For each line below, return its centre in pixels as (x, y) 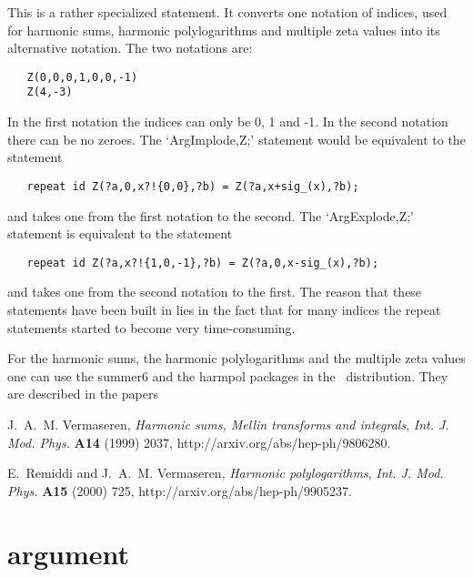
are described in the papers (83, 394)
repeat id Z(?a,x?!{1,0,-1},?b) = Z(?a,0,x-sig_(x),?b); (203, 263)
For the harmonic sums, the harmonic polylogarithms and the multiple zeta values (236, 358)
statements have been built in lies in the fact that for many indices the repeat (224, 309)
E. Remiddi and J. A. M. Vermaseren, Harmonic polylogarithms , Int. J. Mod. (226, 473)
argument (69, 553)
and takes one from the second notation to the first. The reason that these (215, 292)
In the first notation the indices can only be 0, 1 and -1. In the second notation (228, 121)
